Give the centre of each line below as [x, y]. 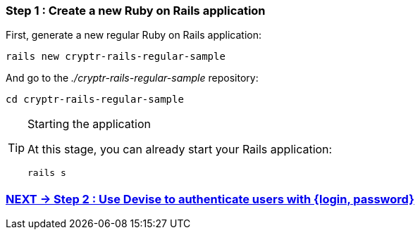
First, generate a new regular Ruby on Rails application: [134, 35]
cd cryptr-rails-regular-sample [95, 100]
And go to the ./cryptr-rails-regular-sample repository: [132, 78]
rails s [47, 173]
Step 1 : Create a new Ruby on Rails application [136, 11]
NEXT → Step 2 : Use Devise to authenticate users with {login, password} [210, 199]
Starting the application [89, 124]
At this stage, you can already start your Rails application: [180, 150]
